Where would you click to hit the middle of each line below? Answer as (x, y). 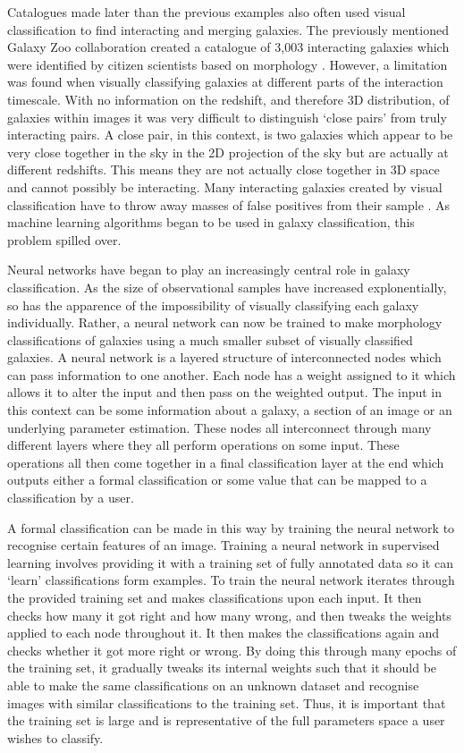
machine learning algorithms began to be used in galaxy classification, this (211, 222)
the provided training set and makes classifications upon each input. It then (215, 597)
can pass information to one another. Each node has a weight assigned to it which (232, 374)
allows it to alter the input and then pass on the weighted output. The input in (225, 392)
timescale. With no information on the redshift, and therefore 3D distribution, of (228, 99)
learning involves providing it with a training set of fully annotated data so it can (230, 562)
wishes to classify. (55, 737)
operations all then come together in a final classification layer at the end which (226, 462)
